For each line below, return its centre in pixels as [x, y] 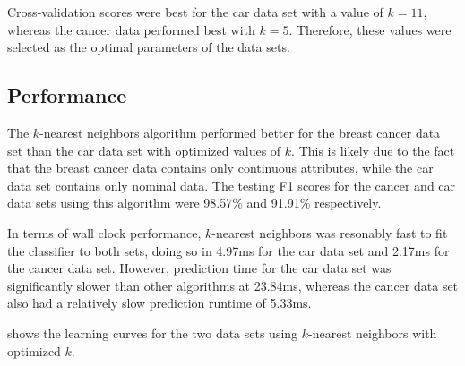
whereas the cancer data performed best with [131, 29]
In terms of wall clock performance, [104, 232]
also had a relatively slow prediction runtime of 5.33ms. [159, 303]
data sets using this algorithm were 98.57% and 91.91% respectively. [194, 203]
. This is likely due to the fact [373, 150]
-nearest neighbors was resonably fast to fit [330, 232]
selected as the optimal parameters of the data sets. [149, 47]
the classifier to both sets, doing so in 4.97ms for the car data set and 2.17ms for [228, 250]
